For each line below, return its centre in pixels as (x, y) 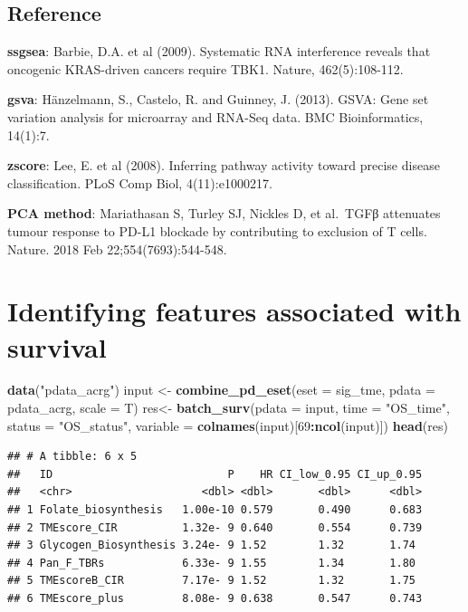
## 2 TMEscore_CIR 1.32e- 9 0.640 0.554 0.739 (215, 527)
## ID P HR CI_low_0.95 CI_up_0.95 (215, 474)
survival (57, 346)
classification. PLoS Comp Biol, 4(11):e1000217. (140, 182)
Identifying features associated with (234, 311)
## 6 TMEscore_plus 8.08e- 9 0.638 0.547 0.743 (215, 598)
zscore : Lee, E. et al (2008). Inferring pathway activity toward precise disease (224, 165)
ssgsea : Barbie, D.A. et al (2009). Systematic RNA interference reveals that (219, 51)
